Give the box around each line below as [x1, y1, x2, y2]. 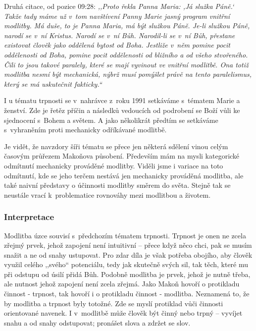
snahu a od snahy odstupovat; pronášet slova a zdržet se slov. [4, 317, 191, 328]
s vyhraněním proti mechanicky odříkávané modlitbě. [4, 124, 167, 135]
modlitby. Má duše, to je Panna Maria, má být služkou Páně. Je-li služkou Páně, [4, 20, 250, 31]
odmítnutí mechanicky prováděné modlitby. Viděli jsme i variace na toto [4, 160, 223, 170]
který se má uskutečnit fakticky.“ [4, 78, 102, 89]
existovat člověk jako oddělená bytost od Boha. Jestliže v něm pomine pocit [4, 40, 231, 50]
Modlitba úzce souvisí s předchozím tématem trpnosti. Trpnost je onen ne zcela [4, 230, 246, 240]
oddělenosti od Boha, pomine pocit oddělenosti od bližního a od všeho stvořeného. [4, 49, 248, 59]
